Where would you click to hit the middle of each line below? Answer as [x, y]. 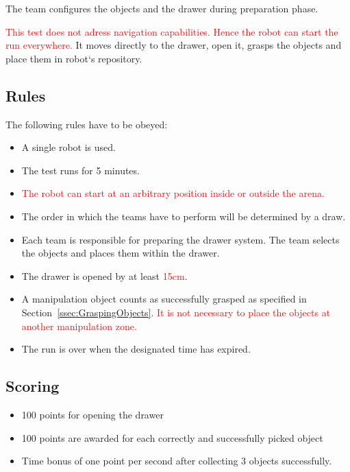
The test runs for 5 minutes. [80, 170]
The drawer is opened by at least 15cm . [104, 275]
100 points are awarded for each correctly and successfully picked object [172, 437]
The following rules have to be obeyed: [87, 124]
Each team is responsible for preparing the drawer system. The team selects [180, 239]
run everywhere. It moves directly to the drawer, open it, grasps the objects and [174, 45]
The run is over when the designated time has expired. [136, 349]
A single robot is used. [68, 147]
